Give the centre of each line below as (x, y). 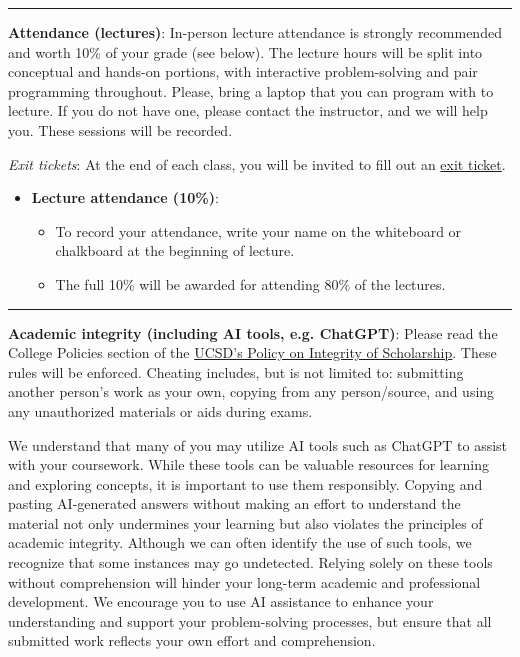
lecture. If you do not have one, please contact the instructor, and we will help (248, 110)
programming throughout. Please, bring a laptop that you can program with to (251, 90)
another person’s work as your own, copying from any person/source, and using (251, 391)
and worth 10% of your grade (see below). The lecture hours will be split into (245, 51)
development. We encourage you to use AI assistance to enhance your (221, 601)
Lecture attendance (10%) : (125, 197)
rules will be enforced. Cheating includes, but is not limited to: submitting (236, 371)
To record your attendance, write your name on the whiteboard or (258, 230)
